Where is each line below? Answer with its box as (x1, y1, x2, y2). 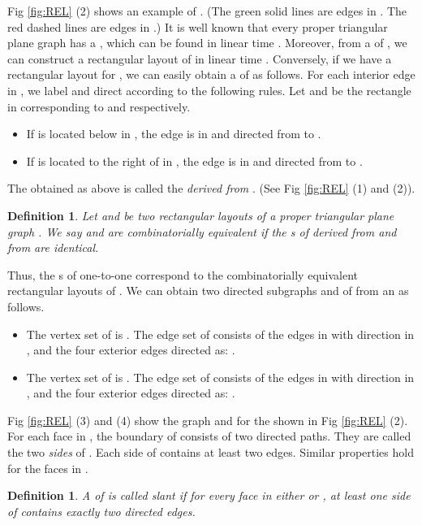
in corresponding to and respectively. (7, 98, 191, 115)
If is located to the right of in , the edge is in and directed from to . (26, 152, 363, 169)
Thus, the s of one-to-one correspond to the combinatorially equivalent (7, 266, 359, 283)
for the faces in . (7, 459, 88, 476)
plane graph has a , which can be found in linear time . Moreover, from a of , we (7, 34, 407, 51)
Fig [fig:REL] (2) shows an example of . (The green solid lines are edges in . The (7, 2, 407, 19)
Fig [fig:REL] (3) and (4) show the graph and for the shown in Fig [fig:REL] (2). (7, 411, 408, 428)
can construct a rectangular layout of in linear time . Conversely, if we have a (7, 50, 392, 67)
